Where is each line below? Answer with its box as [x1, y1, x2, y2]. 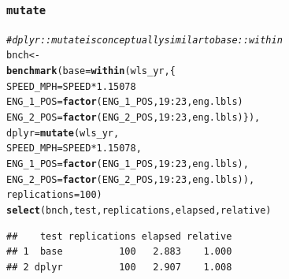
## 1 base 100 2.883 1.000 [6, 246, 232, 258]
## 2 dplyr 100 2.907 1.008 [6, 261, 232, 273]
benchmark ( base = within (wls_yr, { [6, 65, 176, 77]
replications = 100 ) [6, 189, 102, 201]
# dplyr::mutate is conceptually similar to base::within [6, 34, 283, 46]
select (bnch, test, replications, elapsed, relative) [6, 205, 272, 216]
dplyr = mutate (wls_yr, [6, 127, 120, 139]
